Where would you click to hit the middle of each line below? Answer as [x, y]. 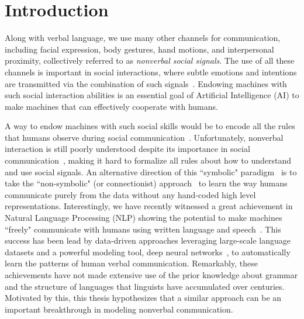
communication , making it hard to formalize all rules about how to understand [148, 160]
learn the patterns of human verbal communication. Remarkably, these [131, 263]
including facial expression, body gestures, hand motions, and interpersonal [139, 49]
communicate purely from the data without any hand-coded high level [130, 194]
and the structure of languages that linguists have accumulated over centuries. [145, 286]
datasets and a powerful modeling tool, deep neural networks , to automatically [148, 252]
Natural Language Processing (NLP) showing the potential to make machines [144, 218]
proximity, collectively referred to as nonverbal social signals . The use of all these [150, 60]
